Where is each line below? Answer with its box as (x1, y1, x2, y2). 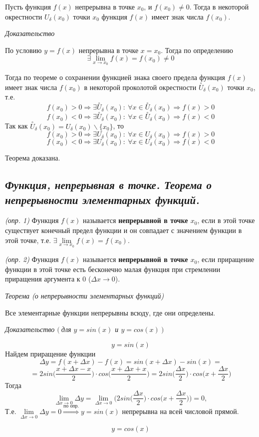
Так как (5, 120, 28, 131)
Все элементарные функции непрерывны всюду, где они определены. (5, 307, 216, 317)
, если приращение (197, 254, 255, 264)
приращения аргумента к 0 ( (5, 273, 91, 284)
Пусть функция (5, 1, 51, 11)
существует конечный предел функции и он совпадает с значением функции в (5, 225, 242, 235)
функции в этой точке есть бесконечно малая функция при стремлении (5, 263, 221, 274)
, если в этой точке (197, 215, 255, 225)
